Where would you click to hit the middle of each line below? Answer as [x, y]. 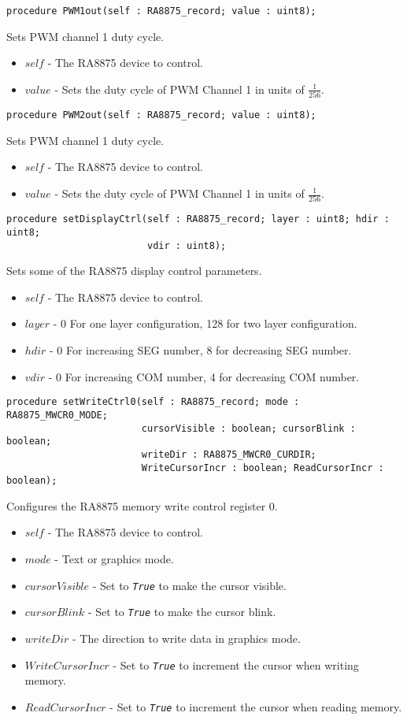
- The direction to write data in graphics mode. [187, 638]
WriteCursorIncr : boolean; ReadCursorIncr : [263, 468]
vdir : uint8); [187, 245]
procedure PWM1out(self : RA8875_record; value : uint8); [161, 11]
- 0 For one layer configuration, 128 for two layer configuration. [205, 323]
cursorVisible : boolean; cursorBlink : [248, 428]
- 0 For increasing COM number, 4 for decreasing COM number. [204, 376]
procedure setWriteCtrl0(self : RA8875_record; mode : [153, 402]
